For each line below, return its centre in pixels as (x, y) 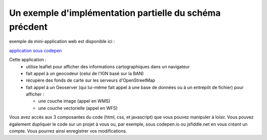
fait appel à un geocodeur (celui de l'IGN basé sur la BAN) (85, 73)
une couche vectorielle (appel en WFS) (78, 108)
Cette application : (28, 60)
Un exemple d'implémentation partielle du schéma (115, 13)
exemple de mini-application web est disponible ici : (62, 42)
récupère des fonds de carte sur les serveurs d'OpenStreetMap (90, 80)
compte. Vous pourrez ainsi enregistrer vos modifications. (68, 131)
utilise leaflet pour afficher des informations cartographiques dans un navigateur (108, 66)
